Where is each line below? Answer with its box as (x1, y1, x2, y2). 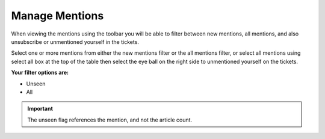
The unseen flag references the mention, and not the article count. (27, 116, 193, 123)
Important (27, 105, 54, 113)
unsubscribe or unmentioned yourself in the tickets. (11, 38, 140, 45)
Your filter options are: (11, 69, 69, 76)
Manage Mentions (11, 9, 104, 22)
